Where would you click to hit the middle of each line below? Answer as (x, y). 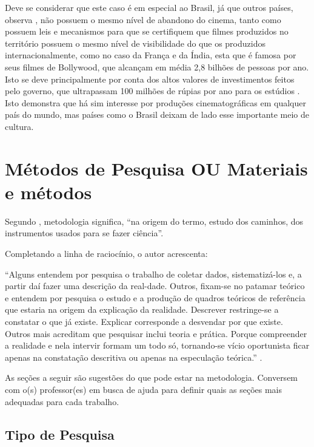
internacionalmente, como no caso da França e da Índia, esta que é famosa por (151, 55)
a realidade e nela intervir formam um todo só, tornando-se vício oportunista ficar (157, 345)
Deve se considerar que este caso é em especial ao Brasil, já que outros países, (149, 7)
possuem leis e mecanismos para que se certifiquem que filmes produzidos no (147, 31)
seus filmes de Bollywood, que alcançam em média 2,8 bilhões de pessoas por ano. (157, 67)
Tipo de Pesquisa (60, 434)
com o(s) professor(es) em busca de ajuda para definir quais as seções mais (144, 389)
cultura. (19, 126)
